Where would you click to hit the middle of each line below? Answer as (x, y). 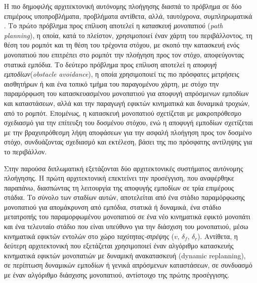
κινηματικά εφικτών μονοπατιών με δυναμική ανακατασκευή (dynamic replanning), (125, 255)
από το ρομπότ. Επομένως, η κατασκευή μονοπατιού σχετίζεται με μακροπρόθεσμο (123, 113)
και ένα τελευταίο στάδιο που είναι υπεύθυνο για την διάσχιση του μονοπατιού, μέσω (126, 226)
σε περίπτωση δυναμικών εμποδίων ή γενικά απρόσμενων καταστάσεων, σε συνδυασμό (128, 265)
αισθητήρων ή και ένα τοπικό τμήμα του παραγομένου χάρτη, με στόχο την (111, 83)
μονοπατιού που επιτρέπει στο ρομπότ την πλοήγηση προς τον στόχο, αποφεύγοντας (124, 54)
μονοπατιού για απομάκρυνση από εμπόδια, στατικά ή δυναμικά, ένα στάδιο (113, 207)
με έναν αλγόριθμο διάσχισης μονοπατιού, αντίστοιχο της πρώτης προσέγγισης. (117, 275)
